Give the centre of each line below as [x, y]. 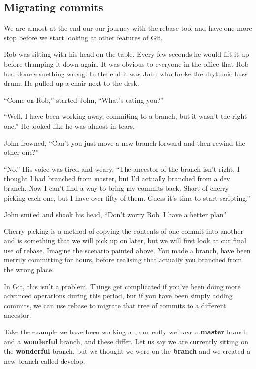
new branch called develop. [45, 360]
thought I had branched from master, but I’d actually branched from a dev [117, 178]
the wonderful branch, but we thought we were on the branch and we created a [127, 351]
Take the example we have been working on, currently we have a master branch [126, 332]
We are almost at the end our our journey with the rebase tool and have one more [128, 28]
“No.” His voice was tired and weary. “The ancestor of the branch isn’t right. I [122, 168]
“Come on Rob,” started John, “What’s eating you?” [84, 99]
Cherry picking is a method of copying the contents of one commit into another [124, 231]
